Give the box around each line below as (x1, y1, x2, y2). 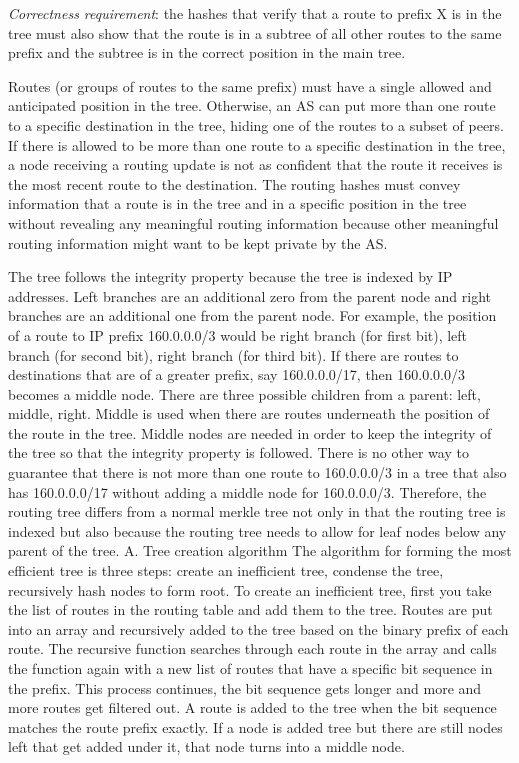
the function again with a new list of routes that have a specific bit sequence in (8, 658, 493, 678)
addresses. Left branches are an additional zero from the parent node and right (8, 285, 492, 306)
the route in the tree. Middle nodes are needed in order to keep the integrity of (8, 422, 492, 443)
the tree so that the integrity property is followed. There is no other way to (8, 442, 469, 463)
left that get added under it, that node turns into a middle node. (8, 736, 405, 757)
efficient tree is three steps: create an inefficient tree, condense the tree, (8, 560, 444, 581)
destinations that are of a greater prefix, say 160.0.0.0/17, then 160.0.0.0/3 (8, 364, 465, 385)
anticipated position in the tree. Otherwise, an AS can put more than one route (8, 95, 496, 116)
